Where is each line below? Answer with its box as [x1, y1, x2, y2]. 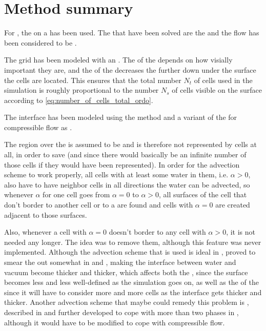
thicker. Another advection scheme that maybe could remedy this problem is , [4, 297, 249, 307]
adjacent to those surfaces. [4, 209, 87, 220]
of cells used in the [194, 74, 253, 85]
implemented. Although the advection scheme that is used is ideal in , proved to [4, 246, 256, 257]
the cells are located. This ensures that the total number [4, 74, 181, 85]
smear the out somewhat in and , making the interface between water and [4, 257, 236, 267]
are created [215, 199, 250, 210]
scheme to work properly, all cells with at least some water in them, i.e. [4, 169, 229, 180]
